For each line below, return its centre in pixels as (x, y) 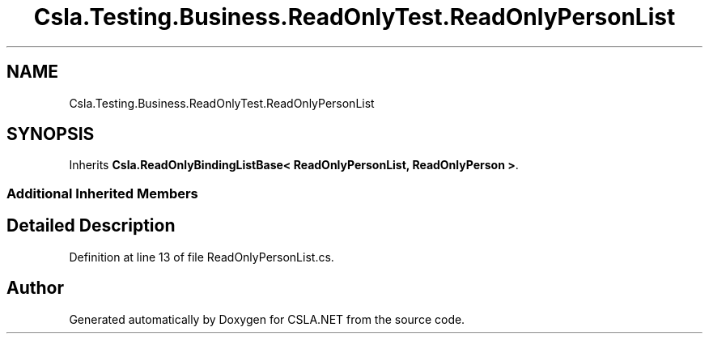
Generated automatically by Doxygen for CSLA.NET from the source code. (267, 319)
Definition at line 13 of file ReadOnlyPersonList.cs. (202, 257)
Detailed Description (91, 226)
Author (35, 288)
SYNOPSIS (51, 134)
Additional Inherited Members (102, 193)
